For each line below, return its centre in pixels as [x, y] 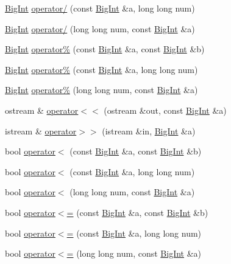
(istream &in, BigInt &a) [149, 130]
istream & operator [41, 130]
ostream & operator [42, 110]
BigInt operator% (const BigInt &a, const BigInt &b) [105, 49]
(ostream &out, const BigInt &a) [165, 110]
